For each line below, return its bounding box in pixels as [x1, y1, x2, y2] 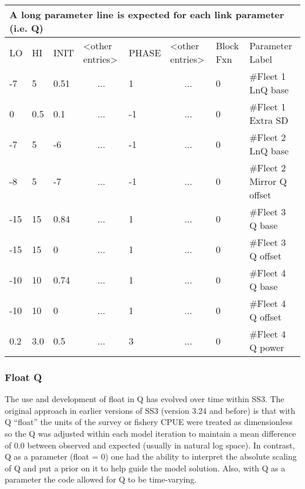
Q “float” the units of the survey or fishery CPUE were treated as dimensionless [5, 416, 293, 428]
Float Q [5, 369, 42, 384]
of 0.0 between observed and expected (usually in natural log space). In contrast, [5, 439, 295, 451]
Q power [249, 340, 284, 354]
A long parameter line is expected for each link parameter [9, 8, 284, 21]
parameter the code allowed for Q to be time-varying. [5, 473, 197, 485]
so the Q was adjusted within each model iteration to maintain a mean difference [5, 427, 296, 439]
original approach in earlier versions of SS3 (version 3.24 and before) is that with [5, 404, 296, 416]
